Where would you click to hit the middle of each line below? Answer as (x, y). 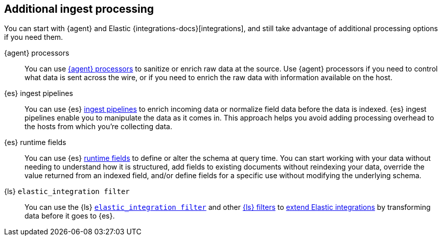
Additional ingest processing (79, 9)
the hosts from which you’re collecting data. (98, 127)
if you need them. (34, 37)
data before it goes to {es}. (70, 216)
